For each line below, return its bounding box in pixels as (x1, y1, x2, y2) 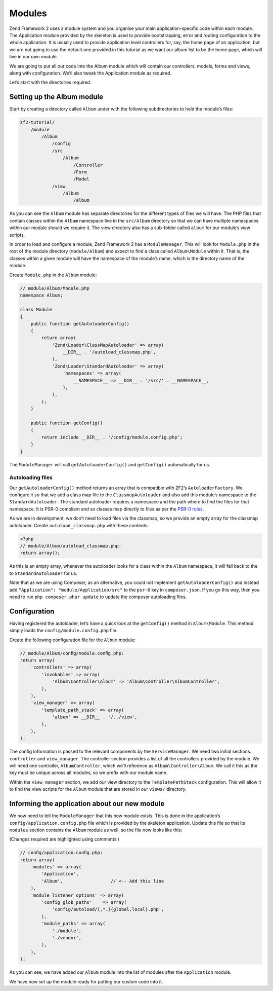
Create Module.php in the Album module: (9, 272, 97, 278)
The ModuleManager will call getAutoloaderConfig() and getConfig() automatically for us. (9, 461, 211, 467)
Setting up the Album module (9, 93, 104, 101)
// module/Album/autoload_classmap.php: (20, 543, 121, 548)
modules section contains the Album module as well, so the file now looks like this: (9, 827, 183, 833)
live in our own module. (9, 54, 58, 60)
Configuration (9, 607, 55, 615)
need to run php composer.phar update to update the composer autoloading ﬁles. (9, 594, 187, 600)
